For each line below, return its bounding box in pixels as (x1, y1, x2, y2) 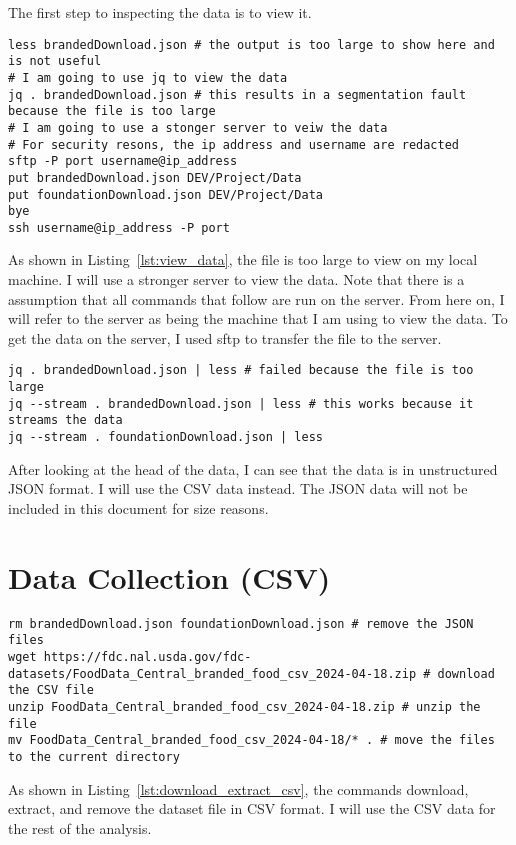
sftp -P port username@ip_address (8, 154, 238, 169)
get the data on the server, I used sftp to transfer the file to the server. (8, 327, 442, 348)
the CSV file (8, 683, 94, 698)
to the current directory (8, 749, 180, 764)
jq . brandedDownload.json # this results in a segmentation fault (8, 87, 467, 102)
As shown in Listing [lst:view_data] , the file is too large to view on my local (8, 249, 478, 270)
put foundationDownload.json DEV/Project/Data (8, 187, 323, 202)
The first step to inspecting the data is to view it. (8, 2, 312, 22)
